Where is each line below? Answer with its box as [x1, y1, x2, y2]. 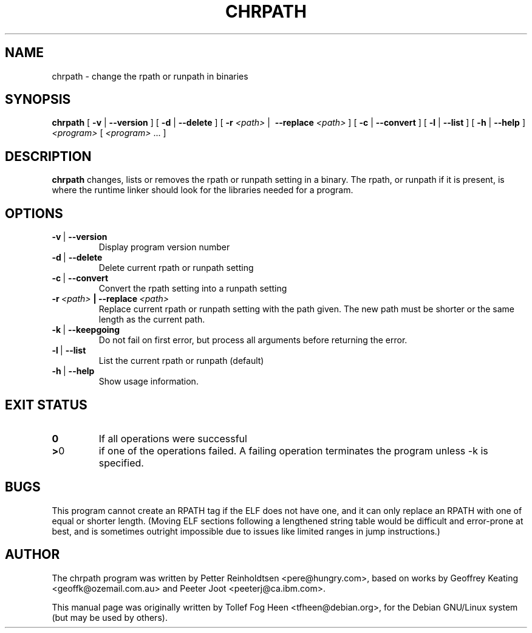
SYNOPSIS [5, 92, 71, 108]
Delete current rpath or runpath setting [98, 262, 254, 273]
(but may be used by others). [52, 612, 168, 623]
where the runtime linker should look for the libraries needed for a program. [52, 185, 353, 196]
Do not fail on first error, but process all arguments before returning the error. [98, 335, 408, 346]
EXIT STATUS [5, 397, 87, 412]
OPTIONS [5, 205, 63, 221]
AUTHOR [5, 547, 60, 563]
